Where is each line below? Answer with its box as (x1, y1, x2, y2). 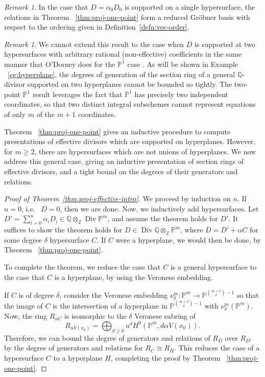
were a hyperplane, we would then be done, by (115, 234, 261, 245)
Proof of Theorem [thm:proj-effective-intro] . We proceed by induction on (4, 193, 231, 204)
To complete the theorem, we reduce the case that (4, 262, 161, 272)
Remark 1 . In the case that (4, 2, 88, 12)
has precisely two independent (134, 88, 228, 99)
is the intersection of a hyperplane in (53, 300, 167, 311)
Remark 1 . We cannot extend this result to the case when (4, 38, 184, 49)
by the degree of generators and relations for (4, 342, 143, 353)
